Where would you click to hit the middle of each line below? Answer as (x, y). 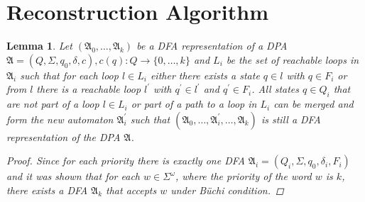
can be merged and (314, 104)
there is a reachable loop (89, 89)
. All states (276, 89)
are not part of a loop (53, 104)
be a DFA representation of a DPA (212, 46)
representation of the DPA (64, 136)
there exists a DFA (47, 190)
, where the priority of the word (243, 176)
